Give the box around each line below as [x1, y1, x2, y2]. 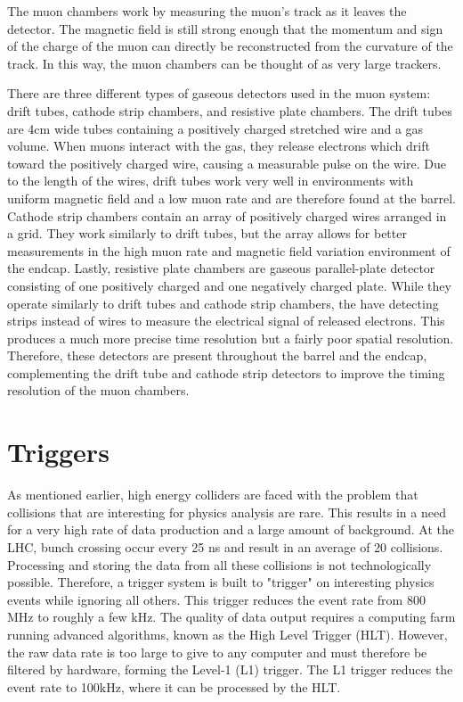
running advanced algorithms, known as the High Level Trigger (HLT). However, [7, 624, 448, 643]
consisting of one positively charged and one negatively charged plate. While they [7, 276, 451, 294]
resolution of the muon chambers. [7, 381, 190, 400]
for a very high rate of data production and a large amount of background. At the [7, 520, 454, 539]
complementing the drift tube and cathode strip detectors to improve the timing [7, 363, 445, 382]
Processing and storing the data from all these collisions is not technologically [7, 555, 432, 574]
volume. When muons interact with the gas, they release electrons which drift [7, 136, 430, 155]
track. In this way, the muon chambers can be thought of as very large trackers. [7, 54, 442, 72]
